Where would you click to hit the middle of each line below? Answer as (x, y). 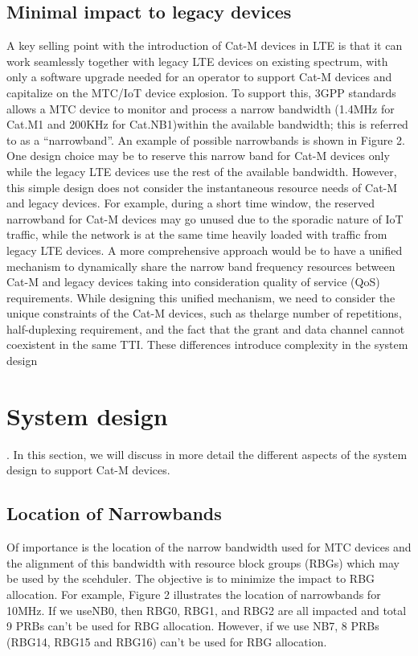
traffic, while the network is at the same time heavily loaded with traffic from (197, 234)
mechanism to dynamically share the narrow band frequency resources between (201, 266)
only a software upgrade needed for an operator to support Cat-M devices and (199, 77)
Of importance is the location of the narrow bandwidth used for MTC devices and (209, 547)
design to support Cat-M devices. (88, 470)
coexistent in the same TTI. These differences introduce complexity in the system (207, 344)
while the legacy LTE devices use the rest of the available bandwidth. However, (202, 171)
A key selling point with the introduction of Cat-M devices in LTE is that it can (205, 45)
